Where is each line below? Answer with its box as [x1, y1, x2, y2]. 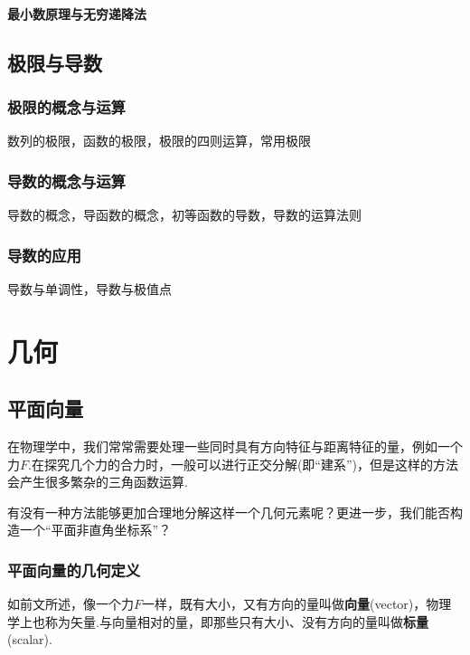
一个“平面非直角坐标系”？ [19, 520, 172, 539]
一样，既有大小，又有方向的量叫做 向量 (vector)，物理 [142, 594, 452, 613]
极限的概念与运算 [7, 95, 126, 118]
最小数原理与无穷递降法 [7, 4, 146, 23]
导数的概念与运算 [7, 169, 126, 192]
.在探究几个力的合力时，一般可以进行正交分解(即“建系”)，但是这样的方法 [28, 454, 459, 473]
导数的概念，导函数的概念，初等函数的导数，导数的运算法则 [7, 205, 362, 223]
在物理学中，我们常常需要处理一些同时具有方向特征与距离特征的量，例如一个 [7, 436, 463, 455]
